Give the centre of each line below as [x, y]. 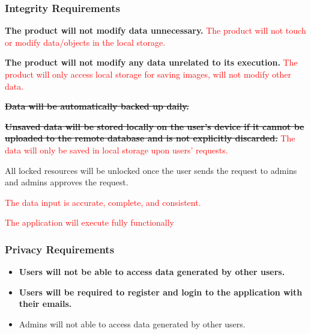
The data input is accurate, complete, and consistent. [103, 202]
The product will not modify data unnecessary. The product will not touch [155, 30]
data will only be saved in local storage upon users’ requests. [116, 150]
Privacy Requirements [60, 249]
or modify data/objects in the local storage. [85, 42]
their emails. [45, 304]
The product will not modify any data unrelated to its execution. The [151, 62]
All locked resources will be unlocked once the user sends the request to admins [151, 170]
